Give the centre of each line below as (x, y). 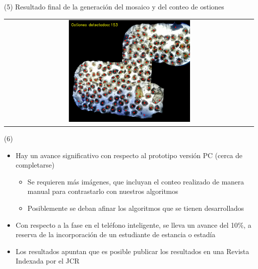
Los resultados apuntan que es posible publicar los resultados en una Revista (132, 251)
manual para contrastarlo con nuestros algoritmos (103, 191)
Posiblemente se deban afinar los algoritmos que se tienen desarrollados (136, 208)
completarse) (35, 165)
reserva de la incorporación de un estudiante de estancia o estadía (115, 234)
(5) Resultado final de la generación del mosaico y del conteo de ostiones (114, 6)
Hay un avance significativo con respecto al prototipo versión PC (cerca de (129, 155)
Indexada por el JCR (48, 261)
